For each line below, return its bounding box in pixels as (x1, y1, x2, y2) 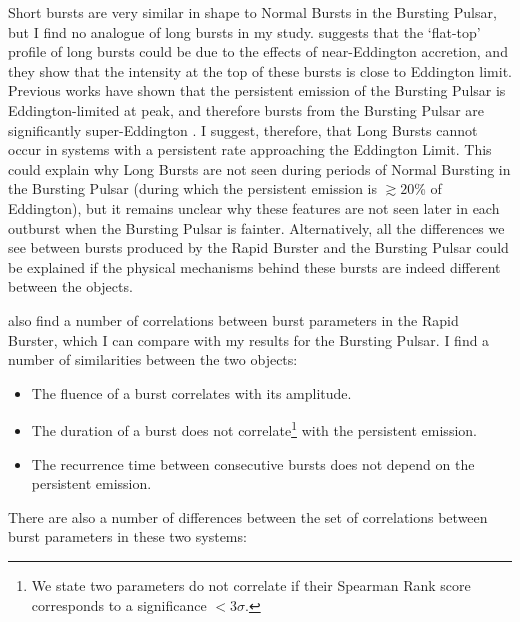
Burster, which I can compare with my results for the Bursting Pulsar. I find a (8, 329, 490, 350)
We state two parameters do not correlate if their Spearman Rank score (31, 574, 471, 595)
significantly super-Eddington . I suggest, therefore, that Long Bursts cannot (8, 119, 478, 140)
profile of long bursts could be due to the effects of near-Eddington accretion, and (8, 41, 508, 62)
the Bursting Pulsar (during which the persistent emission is (8, 178, 377, 199)
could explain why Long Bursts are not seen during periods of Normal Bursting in (8, 158, 511, 179)
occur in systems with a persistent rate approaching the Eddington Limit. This (8, 139, 492, 160)
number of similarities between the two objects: (8, 349, 298, 370)
